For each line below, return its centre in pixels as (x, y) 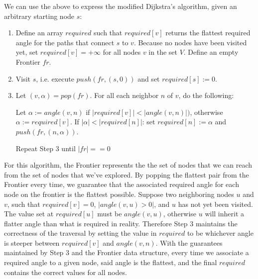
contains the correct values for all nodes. (65, 272)
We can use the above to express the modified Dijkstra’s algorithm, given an (121, 6)
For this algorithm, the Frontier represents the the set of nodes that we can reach (128, 165)
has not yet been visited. (215, 204)
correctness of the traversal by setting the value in (80, 233)
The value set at (29, 214)
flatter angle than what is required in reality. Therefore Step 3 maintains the (121, 223)
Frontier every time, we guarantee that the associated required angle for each (122, 184)
